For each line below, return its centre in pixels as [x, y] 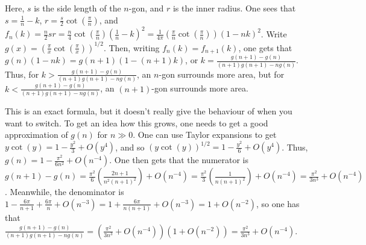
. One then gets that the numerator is [179, 160]
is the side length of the [77, 8]
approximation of [36, 135]
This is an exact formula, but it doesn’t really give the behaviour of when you [149, 110]
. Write [274, 33]
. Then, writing [131, 47]
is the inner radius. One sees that [234, 8]
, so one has [278, 203]
